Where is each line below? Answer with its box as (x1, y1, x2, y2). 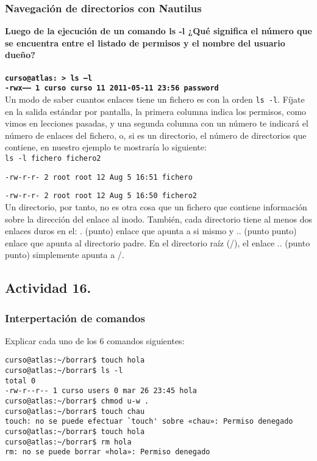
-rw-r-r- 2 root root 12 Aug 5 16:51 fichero (5, 172, 193, 182)
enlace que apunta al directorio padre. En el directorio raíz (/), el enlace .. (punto (5, 236, 310, 249)
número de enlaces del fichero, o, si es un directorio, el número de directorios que (5, 128, 307, 141)
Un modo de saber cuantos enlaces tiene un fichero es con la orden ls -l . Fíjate (5, 92, 305, 105)
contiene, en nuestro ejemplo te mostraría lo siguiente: (5, 141, 207, 153)
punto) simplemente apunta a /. (5, 248, 124, 261)
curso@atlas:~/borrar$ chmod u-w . (5, 397, 149, 406)
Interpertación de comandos (5, 310, 145, 325)
